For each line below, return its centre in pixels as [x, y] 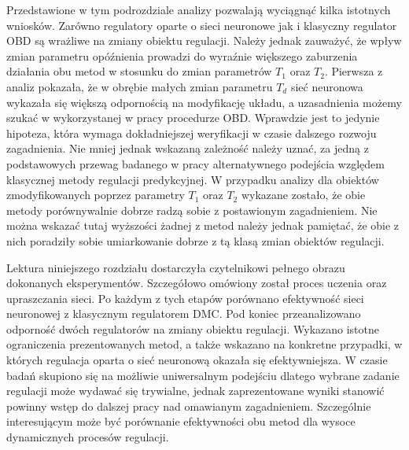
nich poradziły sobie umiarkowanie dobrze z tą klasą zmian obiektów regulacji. [195, 240]
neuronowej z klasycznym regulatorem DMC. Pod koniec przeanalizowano [184, 314]
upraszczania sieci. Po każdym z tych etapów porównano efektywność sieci [185, 298]
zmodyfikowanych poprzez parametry [96, 195]
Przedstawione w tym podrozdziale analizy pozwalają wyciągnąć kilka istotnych [199, 9]
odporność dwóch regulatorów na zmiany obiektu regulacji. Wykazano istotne [193, 328]
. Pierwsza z [354, 71]
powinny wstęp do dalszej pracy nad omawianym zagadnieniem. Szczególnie [189, 406]
